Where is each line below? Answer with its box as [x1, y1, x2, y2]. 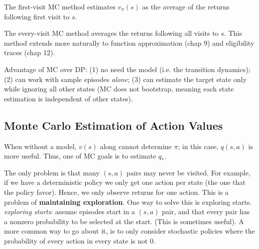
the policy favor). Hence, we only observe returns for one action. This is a [4, 186, 229, 197]
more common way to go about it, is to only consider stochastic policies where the [4, 226, 255, 236]
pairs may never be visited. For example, [126, 167, 251, 177]
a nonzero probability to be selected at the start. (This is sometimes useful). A [4, 216, 244, 226]
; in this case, [178, 141, 219, 151]
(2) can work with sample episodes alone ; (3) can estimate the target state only [4, 74, 247, 84]
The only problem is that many [4, 167, 100, 177]
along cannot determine [100, 141, 172, 151]
